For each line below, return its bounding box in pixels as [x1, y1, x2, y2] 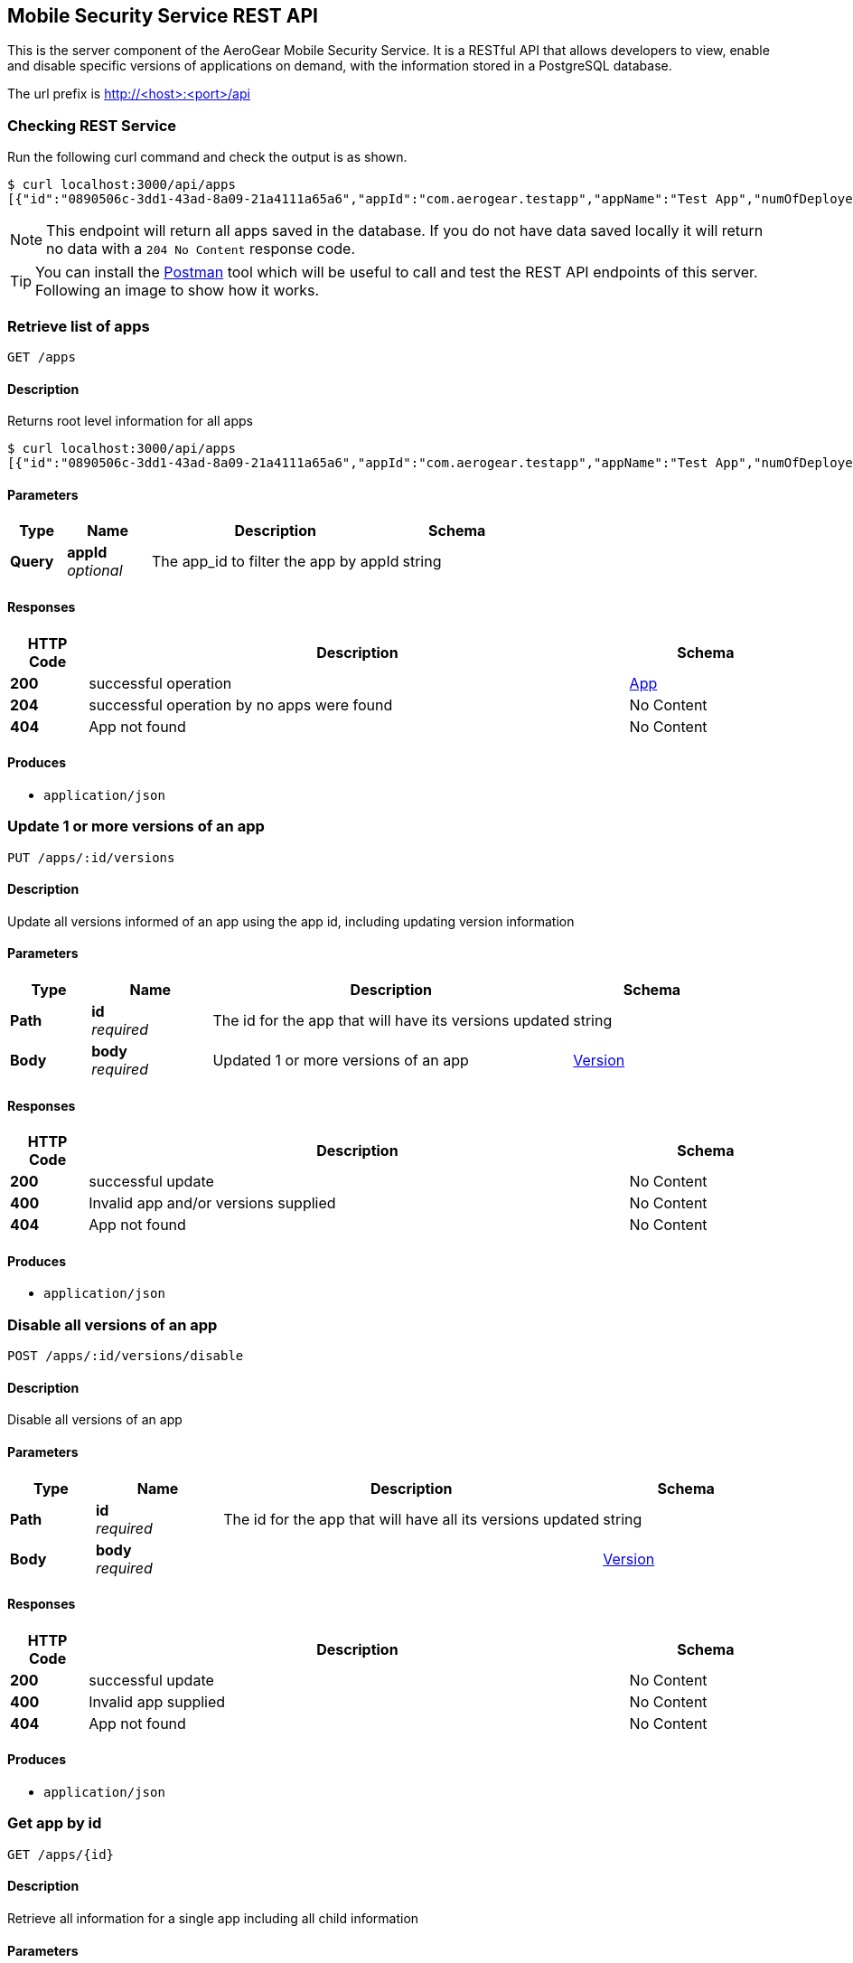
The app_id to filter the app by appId [152, 552, 399, 571]
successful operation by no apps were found [89, 695, 393, 714]
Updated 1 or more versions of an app [212, 1050, 469, 1069]
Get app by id [7, 1814, 102, 1833]
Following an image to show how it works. [35, 281, 320, 300]
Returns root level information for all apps [7, 413, 253, 429]
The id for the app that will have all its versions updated [223, 1509, 600, 1528]
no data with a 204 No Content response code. [46, 240, 356, 258]
